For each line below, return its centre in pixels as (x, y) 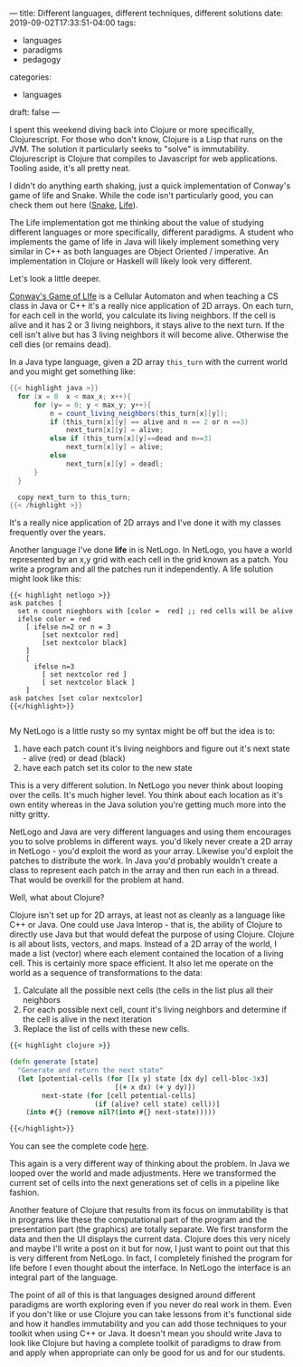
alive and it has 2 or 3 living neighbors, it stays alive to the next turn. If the (147, 325)
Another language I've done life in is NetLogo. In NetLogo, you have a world (151, 550)
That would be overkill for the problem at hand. (97, 880)
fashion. (24, 1193)
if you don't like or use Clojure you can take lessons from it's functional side (151, 1314)
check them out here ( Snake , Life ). (74, 205)
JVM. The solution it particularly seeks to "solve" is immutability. (129, 149)
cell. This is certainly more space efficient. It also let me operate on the (142, 963)
